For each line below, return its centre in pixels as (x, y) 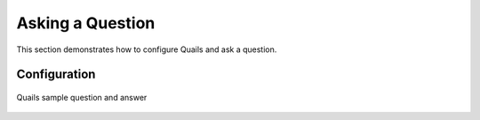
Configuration (56, 75)
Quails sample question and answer (82, 97)
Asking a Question (86, 23)
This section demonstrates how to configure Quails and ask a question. (147, 49)
